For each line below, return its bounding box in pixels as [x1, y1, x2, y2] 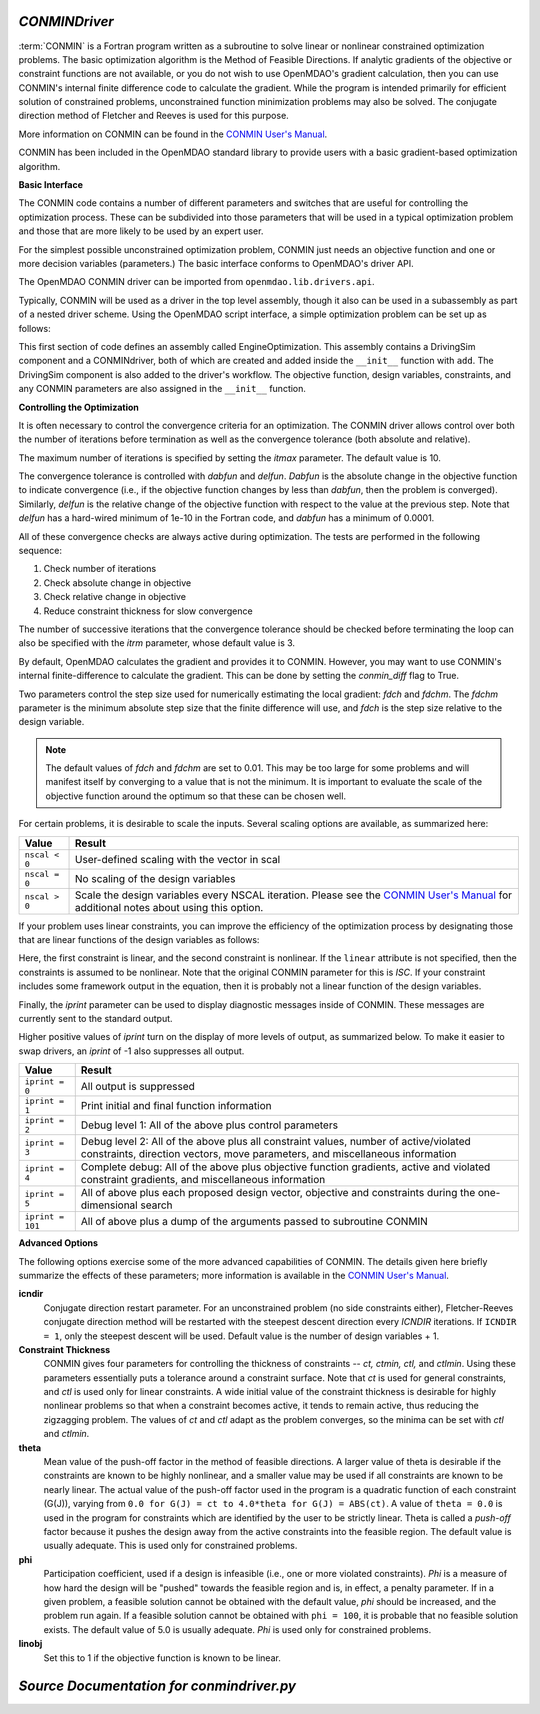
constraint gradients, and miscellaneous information [80, 1173, 326, 1187]
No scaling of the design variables [75, 871, 236, 885]
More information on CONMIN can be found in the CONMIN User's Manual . [18, 128, 328, 140]
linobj [18, 1638, 43, 1650]
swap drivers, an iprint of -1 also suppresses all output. [18, 1045, 245, 1057]
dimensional [80, 1198, 139, 1212]
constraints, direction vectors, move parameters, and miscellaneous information [80, 1147, 457, 1161]
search [140, 1198, 173, 1212]
